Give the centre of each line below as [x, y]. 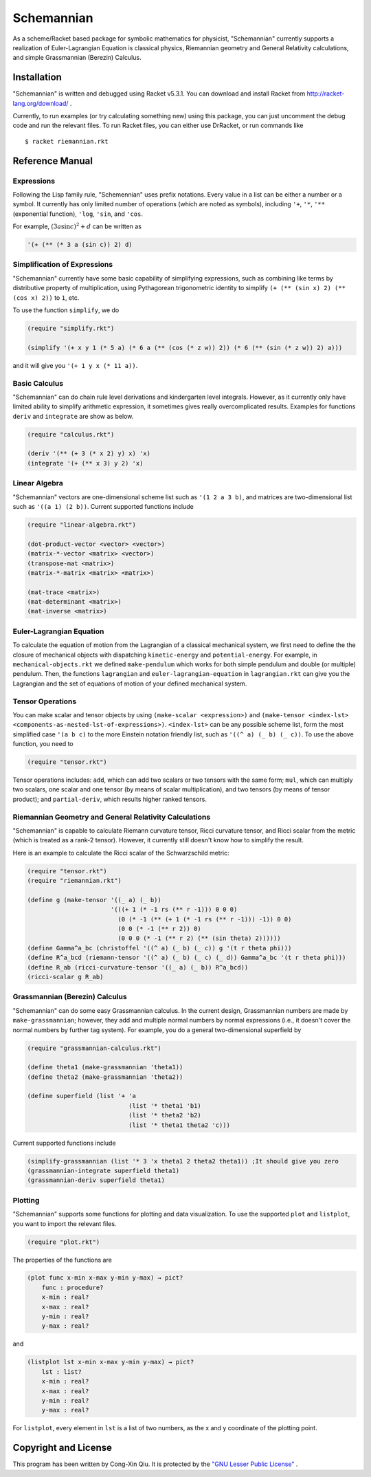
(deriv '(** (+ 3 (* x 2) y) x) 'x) [89, 453]
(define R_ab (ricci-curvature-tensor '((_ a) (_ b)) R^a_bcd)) [138, 967]
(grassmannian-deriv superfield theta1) [96, 1180]
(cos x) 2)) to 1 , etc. [46, 297]
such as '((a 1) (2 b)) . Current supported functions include [103, 506]
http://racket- [326, 94]
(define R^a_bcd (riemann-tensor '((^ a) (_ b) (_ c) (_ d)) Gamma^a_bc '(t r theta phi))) [187, 958]
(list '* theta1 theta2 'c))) [179, 1125]
